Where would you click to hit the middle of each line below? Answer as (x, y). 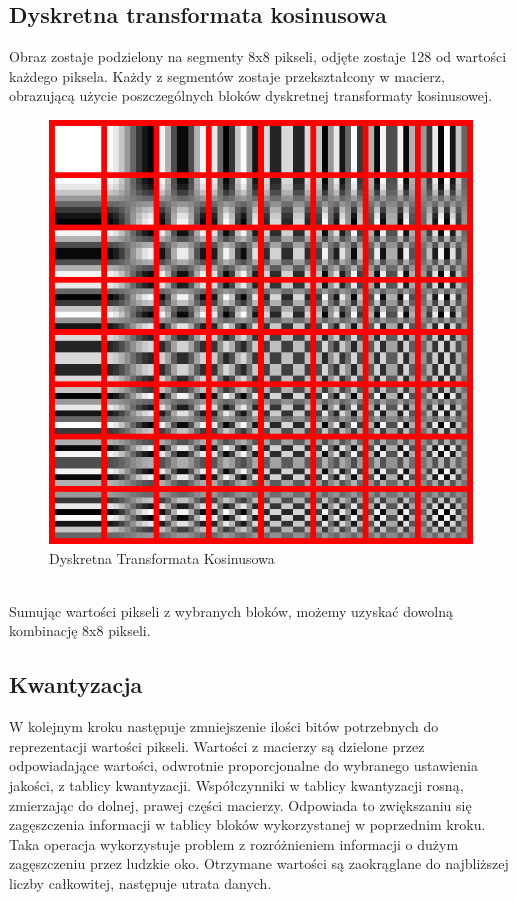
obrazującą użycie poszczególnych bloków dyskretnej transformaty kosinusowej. (251, 95)
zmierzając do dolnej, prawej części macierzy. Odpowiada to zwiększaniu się (240, 804)
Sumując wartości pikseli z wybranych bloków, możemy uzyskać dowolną (231, 610)
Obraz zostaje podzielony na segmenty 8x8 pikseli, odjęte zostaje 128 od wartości (258, 56)
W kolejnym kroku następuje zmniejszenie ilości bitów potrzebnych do (224, 726)
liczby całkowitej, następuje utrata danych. (140, 882)
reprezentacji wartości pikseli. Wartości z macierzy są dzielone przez (217, 745)
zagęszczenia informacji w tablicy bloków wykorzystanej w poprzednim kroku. (247, 824)
